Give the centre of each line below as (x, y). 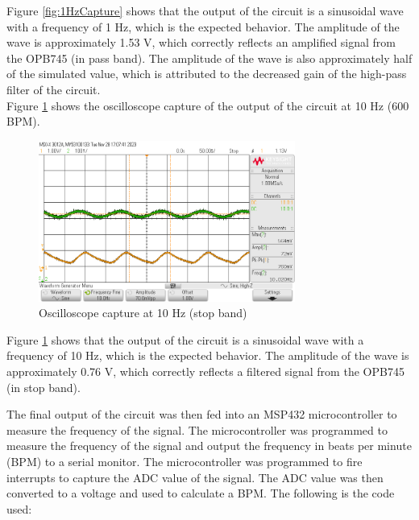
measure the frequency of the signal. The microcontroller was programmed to (197, 429)
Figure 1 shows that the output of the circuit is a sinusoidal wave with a (185, 339)
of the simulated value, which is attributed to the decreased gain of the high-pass (207, 74)
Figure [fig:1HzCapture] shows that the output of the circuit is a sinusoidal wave (205, 10)
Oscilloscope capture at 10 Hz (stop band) (143, 313)
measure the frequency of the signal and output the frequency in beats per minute (209, 446)
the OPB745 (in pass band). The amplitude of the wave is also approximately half (209, 58)
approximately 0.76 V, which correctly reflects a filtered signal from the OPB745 (205, 371)
